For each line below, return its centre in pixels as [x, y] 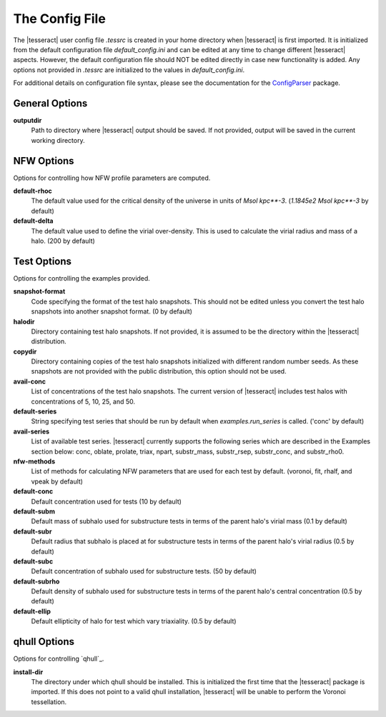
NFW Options [44, 161]
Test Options [42, 261]
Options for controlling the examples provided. [81, 278]
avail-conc [30, 381]
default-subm [34, 511]
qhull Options [44, 642]
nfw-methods [34, 461]
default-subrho [36, 581]
